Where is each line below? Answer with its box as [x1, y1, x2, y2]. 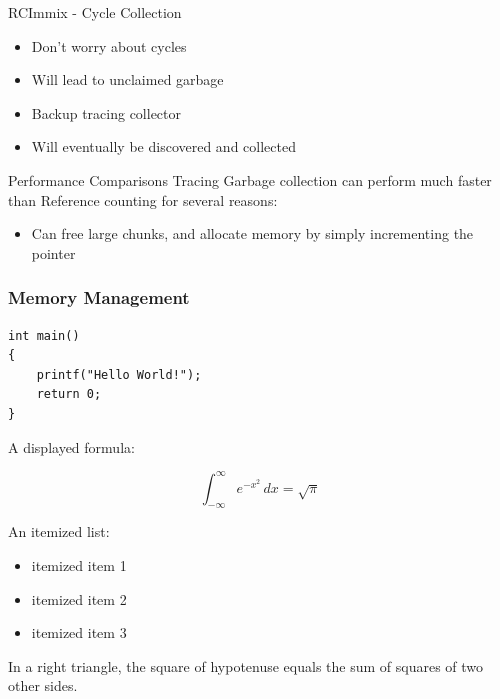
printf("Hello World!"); [36, 367, 202, 382]
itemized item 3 [31, 622, 127, 643]
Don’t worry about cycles [31, 35, 187, 56]
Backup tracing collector [31, 102, 182, 123]
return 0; [36, 387, 102, 402]
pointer [31, 242, 76, 263]
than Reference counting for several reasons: [8, 189, 278, 210]
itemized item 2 [31, 588, 127, 609]
